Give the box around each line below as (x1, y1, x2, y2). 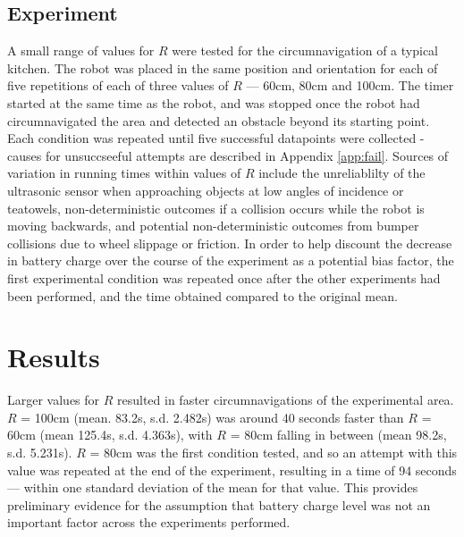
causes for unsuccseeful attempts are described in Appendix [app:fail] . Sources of (7, 146, 449, 164)
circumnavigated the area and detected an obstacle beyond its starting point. (7, 111, 430, 130)
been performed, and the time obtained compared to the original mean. (7, 286, 398, 305)
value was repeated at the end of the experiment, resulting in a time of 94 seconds (7, 460, 457, 479)
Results (7, 339, 100, 375)
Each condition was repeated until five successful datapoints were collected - (7, 129, 425, 147)
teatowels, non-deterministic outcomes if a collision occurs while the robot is (7, 198, 425, 217)
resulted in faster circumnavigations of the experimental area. (117, 390, 454, 409)
